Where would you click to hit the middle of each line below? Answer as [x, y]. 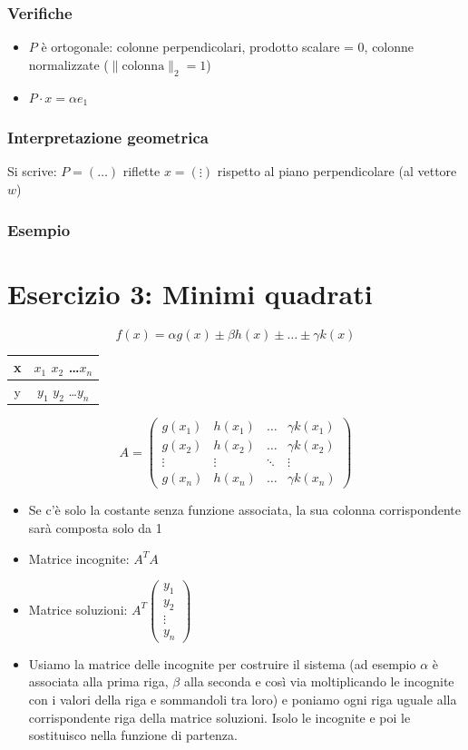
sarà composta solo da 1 [95, 528]
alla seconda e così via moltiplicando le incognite [319, 681]
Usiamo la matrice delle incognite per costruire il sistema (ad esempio [222, 663]
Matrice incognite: [79, 558]
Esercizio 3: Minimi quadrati [190, 293]
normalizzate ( [68, 64]
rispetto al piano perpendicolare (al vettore [337, 171]
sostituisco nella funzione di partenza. [133, 735]
